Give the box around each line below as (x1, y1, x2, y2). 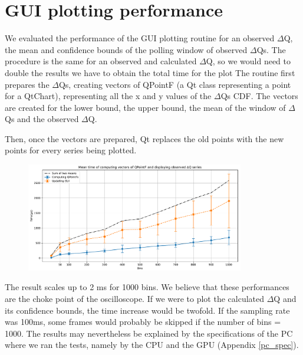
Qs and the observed (5, 113, 79, 125)
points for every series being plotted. (5, 144, 137, 156)
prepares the (5, 78, 50, 90)
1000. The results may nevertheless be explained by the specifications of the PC (5, 327, 293, 339)
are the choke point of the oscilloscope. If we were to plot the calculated (5, 292, 265, 305)
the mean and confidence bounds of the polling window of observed (5, 43, 248, 55)
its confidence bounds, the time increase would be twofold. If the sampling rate (5, 304, 290, 316)
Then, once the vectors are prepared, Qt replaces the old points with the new (5, 132, 284, 144)
